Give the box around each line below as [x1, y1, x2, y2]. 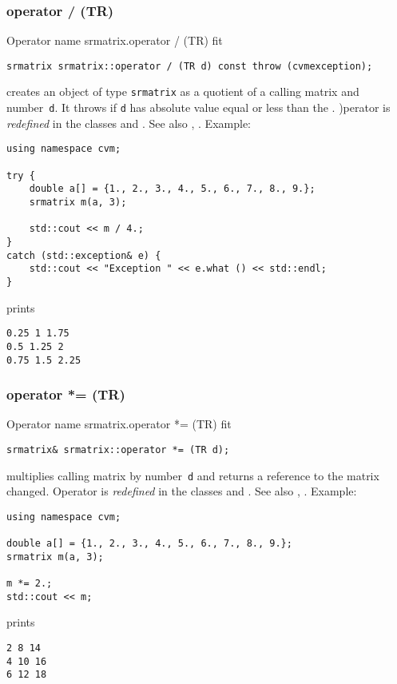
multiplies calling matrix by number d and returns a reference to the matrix [6, 467, 379, 483]
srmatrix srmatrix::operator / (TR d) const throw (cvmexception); [6, 60, 373, 72]
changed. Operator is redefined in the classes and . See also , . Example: [6, 483, 357, 499]
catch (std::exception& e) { [6, 249, 161, 261]
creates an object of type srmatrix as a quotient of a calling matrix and [6, 83, 359, 100]
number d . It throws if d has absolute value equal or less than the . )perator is [6, 99, 391, 116]
